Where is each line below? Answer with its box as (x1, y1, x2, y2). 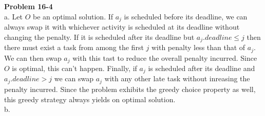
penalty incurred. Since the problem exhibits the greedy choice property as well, (4, 83, 256, 94)
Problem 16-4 (4, 1, 53, 11)
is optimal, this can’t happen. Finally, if (12, 63, 137, 73)
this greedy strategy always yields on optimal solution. (4, 94, 176, 104)
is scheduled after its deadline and (148, 63, 255, 73)
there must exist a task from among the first (4, 42, 144, 53)
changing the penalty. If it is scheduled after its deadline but (4, 31, 195, 42)
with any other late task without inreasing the (104, 73, 250, 84)
